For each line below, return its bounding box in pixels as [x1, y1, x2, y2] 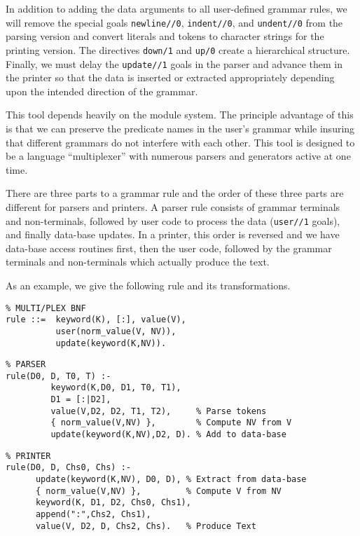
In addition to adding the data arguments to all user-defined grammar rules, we [6, 1, 347, 15]
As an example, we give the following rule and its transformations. [6, 277, 291, 292]
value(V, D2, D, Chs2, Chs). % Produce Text [35, 521, 256, 531]
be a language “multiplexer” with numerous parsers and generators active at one [6, 149, 351, 163]
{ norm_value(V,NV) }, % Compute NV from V [50, 418, 292, 428]
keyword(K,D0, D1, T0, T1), [50, 383, 181, 393]
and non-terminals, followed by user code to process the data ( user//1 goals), [6, 213, 340, 228]
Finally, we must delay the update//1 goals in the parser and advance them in [6, 56, 343, 71]
